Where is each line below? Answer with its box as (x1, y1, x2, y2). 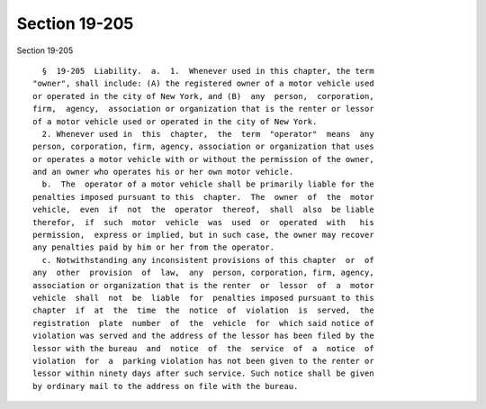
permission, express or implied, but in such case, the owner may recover (32, 230, 374, 241)
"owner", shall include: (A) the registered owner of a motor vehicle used (32, 78, 374, 89)
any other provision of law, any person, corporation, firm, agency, (32, 268, 374, 278)
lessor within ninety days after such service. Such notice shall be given (32, 368, 374, 378)
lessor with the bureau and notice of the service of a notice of (32, 343, 374, 353)
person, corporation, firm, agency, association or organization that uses (32, 141, 374, 152)
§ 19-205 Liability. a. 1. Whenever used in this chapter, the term (41, 66, 374, 76)
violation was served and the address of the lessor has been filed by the (32, 331, 374, 341)
